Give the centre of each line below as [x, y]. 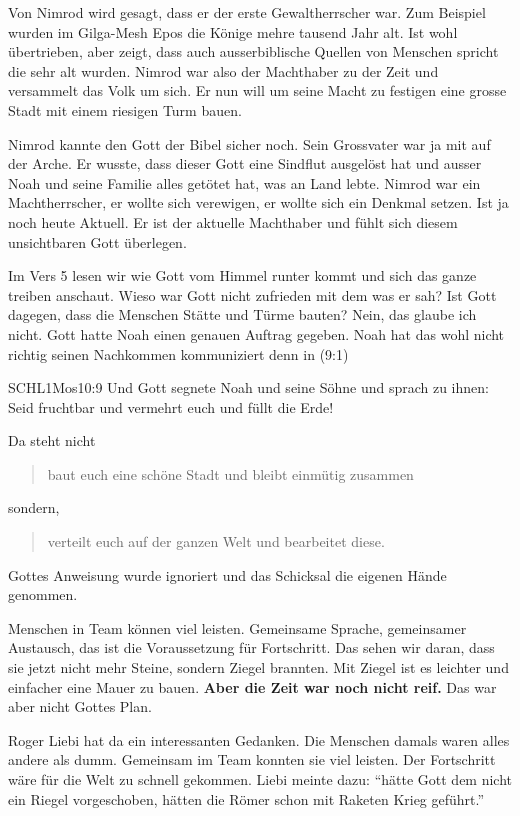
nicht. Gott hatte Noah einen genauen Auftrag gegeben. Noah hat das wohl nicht [256, 333]
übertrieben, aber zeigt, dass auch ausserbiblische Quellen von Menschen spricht [253, 51]
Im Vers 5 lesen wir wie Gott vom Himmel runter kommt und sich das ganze [242, 275]
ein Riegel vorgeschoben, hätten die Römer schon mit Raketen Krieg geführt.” [246, 798]
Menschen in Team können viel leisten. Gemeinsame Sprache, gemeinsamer [237, 627]
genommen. [43, 594]
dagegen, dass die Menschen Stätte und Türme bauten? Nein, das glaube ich [242, 314]
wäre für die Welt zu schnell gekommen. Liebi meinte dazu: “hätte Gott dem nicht [260, 779]
